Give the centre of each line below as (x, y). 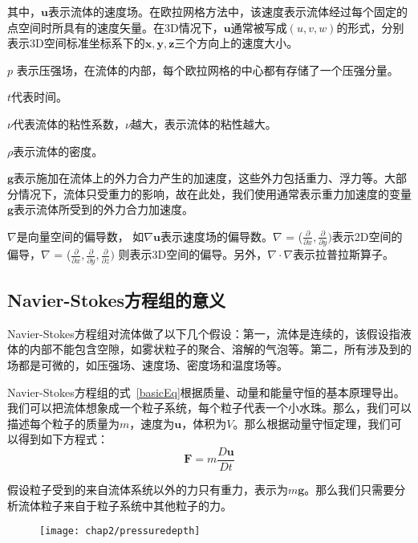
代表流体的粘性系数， (69, 123)
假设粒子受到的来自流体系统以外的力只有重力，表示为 (148, 489)
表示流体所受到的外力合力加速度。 (104, 209)
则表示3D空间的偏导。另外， (193, 254)
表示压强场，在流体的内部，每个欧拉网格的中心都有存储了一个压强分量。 (207, 69)
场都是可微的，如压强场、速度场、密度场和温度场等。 (148, 364)
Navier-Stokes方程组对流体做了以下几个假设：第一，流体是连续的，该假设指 (204, 333)
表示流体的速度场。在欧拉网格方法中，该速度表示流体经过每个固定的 (227, 11)
